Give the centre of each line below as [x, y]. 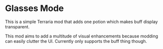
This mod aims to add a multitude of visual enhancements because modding [81, 36]
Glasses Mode [35, 8]
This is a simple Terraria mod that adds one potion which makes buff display [81, 22]
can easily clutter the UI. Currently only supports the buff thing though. [76, 41]
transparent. [18, 26]
